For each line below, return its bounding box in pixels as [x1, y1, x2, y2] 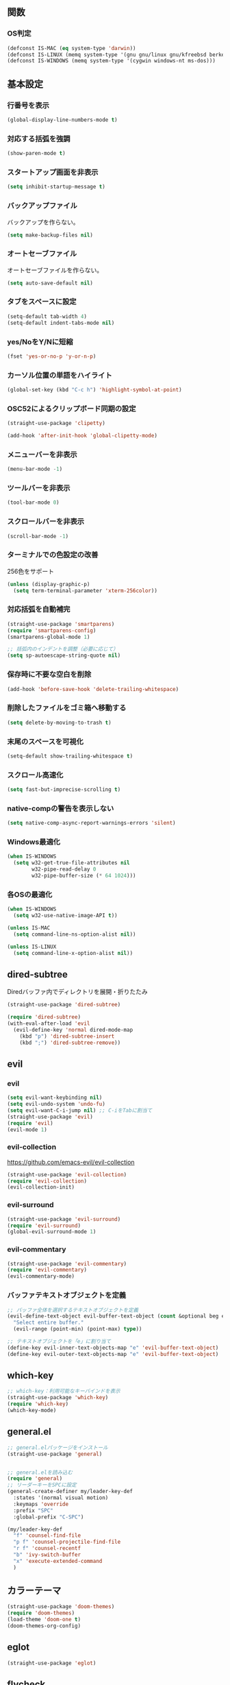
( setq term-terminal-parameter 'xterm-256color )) [13, 587, 157, 594]
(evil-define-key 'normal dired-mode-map [13, 1026, 133, 1033]
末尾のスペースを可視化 [7, 736, 84, 746]
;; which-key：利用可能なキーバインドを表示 [7, 1387, 121, 1395]
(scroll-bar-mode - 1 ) [7, 533, 69, 540]
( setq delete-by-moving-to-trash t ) [7, 719, 112, 726]
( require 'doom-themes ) [7, 1610, 75, 1616]
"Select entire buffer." [13, 1319, 84, 1326]
